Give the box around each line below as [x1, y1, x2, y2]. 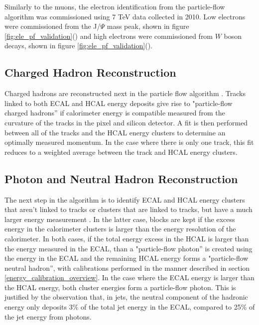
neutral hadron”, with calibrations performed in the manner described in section [4, 262, 250, 273]
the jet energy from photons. [4, 311, 92, 322]
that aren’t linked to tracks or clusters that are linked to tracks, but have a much [4, 204, 253, 215]
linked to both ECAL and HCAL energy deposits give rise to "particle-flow [4, 98, 233, 108]
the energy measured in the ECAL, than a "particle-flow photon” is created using [4, 243, 253, 253]
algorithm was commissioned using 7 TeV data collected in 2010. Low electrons [4, 11, 246, 21]
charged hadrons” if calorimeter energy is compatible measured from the [4, 108, 225, 118]
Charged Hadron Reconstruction [4, 65, 176, 80]
